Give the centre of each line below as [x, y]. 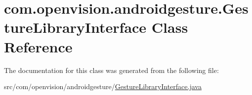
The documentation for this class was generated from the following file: [111, 70]
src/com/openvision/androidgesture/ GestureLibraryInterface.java [103, 86]
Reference [38, 46]
